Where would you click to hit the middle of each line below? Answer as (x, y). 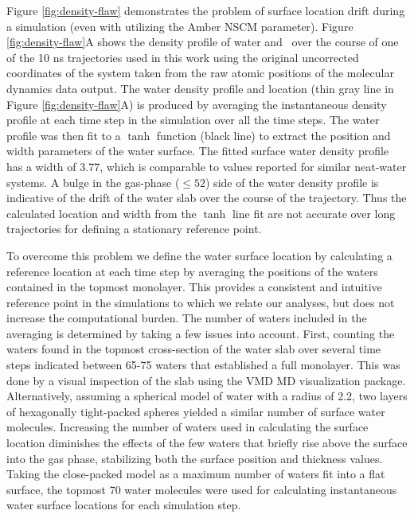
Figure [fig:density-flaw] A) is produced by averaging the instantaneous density (197, 104)
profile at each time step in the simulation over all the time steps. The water (193, 120)
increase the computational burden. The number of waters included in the (187, 318)
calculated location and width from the (102, 213)
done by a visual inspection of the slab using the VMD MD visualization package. (206, 380)
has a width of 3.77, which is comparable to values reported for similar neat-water (207, 166)
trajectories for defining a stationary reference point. (134, 229)
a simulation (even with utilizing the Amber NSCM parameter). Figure (180, 26)
